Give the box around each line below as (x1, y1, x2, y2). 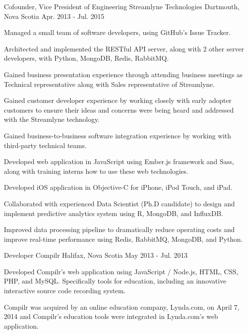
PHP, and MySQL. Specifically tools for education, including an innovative (4, 276, 226, 286)
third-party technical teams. (4, 140, 87, 150)
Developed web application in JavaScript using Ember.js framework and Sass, (4, 156, 234, 167)
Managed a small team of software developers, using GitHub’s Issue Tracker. (4, 27, 231, 37)
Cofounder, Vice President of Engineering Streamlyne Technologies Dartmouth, (4, 1, 240, 11)
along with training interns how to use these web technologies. (4, 166, 188, 176)
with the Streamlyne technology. (4, 114, 100, 124)
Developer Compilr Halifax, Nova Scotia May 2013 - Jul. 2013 (4, 250, 187, 260)
